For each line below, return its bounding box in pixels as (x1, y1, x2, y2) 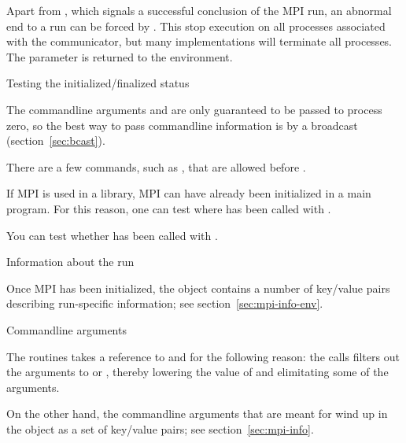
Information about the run (6, 253, 135, 270)
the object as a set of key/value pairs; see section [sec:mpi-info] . (6, 420, 314, 437)
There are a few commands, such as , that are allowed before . (6, 158, 306, 175)
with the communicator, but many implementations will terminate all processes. (6, 33, 393, 50)
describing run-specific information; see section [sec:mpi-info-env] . (6, 295, 323, 312)
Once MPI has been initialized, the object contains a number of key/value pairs (6, 279, 390, 296)
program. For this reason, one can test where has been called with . (6, 200, 331, 216)
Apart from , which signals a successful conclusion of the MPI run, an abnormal (6, 2, 392, 18)
